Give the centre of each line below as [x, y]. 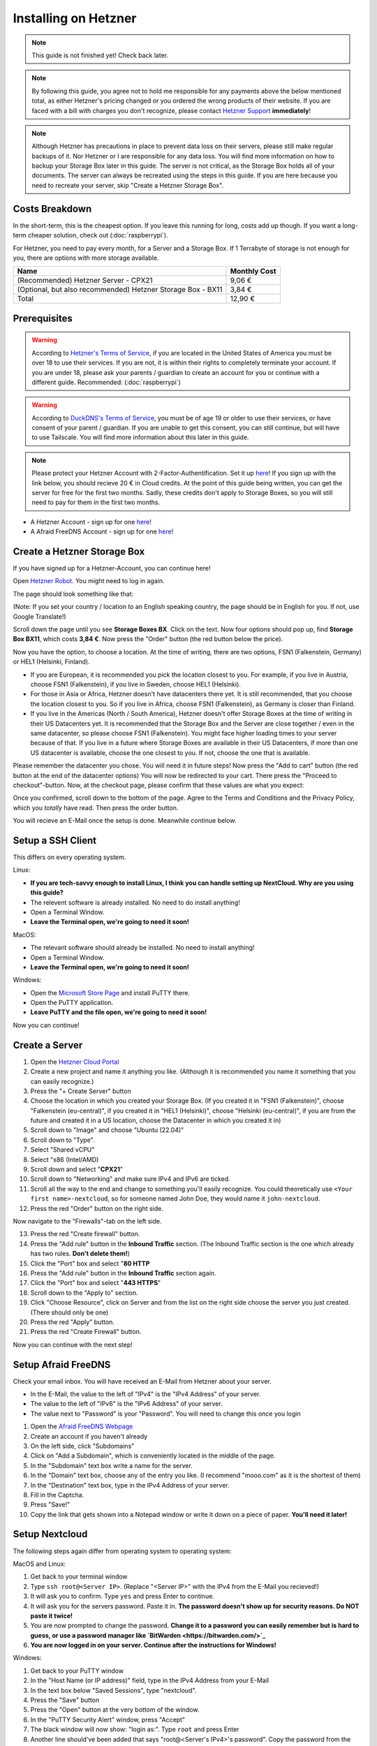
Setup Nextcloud [50, 1534]
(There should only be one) [69, 1312]
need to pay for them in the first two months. [96, 502]
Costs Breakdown [52, 208]
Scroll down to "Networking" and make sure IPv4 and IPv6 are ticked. [130, 1179]
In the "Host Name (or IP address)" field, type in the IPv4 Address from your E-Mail [149, 1680]
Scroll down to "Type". [62, 1140]
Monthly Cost [253, 271]
